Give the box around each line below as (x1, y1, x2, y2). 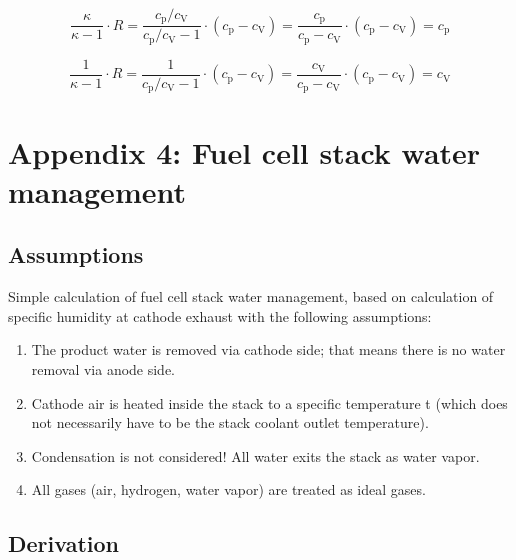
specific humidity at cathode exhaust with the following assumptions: (8, 305, 432, 326)
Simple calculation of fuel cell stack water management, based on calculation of (8, 286, 494, 307)
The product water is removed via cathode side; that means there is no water (31, 339, 506, 360)
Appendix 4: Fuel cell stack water (8, 131, 481, 172)
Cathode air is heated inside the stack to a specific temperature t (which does (31, 392, 508, 413)
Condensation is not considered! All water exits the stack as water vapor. (31, 445, 480, 466)
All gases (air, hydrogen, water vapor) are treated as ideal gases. (31, 479, 426, 500)
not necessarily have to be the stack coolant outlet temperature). (31, 412, 429, 433)
